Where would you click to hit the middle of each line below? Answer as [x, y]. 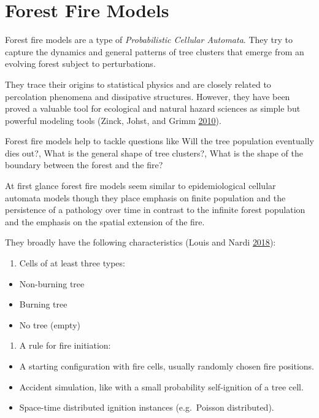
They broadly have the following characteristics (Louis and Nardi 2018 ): [140, 242]
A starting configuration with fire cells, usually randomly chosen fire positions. [167, 366]
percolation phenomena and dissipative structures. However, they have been [148, 96]
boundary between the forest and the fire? [84, 165]
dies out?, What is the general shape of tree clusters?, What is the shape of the [154, 153]
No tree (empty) [50, 324]
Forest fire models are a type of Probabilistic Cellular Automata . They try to [149, 40]
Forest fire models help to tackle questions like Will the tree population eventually [159, 141]
